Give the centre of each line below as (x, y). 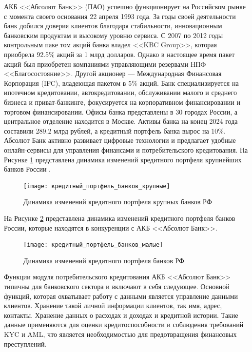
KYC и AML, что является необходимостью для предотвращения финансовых (120, 334)
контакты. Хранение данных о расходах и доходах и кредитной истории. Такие (121, 315)
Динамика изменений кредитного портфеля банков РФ (104, 260)
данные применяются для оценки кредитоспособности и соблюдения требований (124, 324)
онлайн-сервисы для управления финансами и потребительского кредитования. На (126, 149)
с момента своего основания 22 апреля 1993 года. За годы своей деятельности (120, 16)
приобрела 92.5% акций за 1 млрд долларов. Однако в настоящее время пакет (119, 54)
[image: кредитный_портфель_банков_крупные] (97, 186)
